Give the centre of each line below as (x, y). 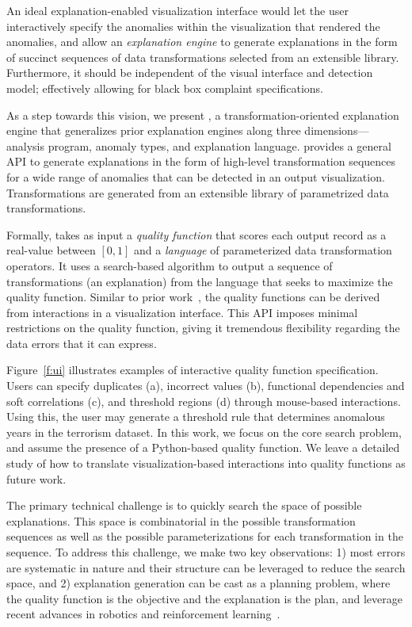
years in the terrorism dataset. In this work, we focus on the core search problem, (204, 432)
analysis (25, 145)
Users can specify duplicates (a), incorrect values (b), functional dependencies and (206, 386)
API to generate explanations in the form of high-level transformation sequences (201, 161)
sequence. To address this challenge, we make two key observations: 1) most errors (206, 552)
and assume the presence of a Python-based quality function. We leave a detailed (203, 447)
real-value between (51, 250)
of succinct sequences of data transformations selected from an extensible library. (203, 57)
